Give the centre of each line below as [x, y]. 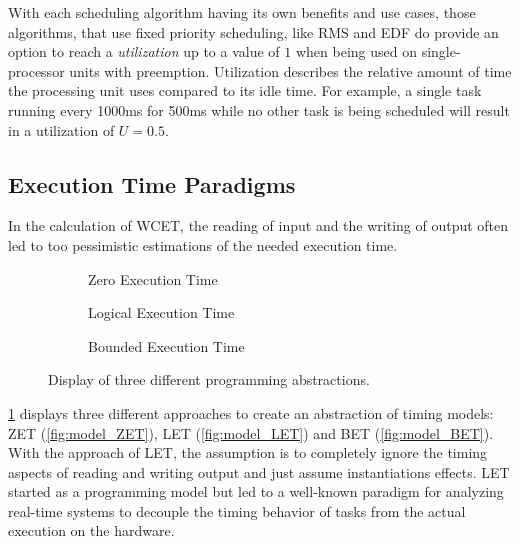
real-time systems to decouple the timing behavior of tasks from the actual [237, 510]
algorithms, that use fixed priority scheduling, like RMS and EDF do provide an [253, 31]
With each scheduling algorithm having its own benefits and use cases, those [242, 12]
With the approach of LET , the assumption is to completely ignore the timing [248, 452]
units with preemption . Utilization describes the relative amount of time [290, 70]
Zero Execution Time [153, 278]
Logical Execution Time [161, 312]
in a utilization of [61, 129]
